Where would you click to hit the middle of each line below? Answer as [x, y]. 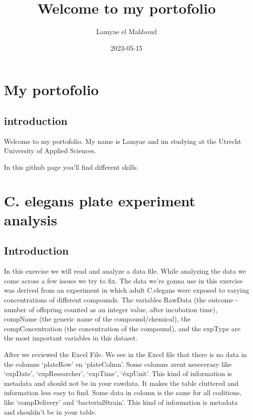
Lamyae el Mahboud [126, 31]
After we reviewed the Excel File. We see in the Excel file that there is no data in [126, 354]
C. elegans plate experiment [100, 200]
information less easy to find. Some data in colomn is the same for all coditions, [123, 392]
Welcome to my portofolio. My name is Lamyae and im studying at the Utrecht [123, 141]
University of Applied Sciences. [50, 150]
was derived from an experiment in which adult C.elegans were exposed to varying [127, 290]
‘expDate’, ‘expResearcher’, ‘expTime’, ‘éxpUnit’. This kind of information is [118, 373]
